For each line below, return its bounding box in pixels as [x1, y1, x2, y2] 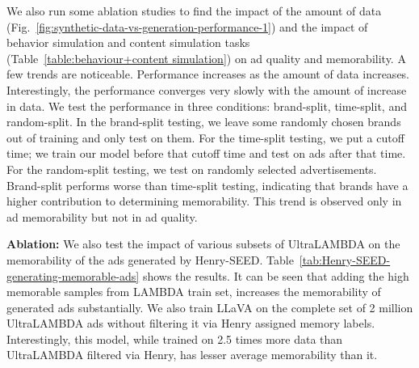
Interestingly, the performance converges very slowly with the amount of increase [6, 81, 407, 98]
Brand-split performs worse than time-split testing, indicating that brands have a [6, 176, 409, 193]
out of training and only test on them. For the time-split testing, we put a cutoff [6, 129, 404, 146]
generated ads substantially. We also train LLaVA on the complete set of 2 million [6, 298, 413, 315]
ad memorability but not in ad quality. [6, 208, 198, 225]
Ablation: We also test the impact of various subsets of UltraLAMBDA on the [6, 235, 400, 252]
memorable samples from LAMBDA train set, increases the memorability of [6, 283, 381, 300]
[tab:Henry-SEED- [299, 251, 391, 268]
